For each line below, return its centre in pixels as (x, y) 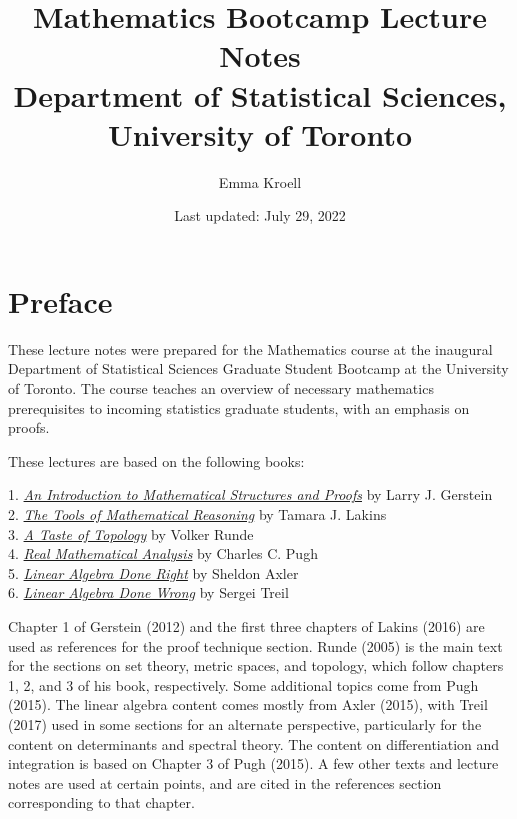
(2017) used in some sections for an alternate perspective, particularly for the (245, 723)
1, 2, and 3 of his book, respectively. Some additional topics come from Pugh (243, 684)
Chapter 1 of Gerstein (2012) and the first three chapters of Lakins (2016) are (246, 625)
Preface (60, 300)
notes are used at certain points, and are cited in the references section (225, 782)
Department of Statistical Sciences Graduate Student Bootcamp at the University (258, 368)
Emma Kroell (260, 181)
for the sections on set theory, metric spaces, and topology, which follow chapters (256, 665)
